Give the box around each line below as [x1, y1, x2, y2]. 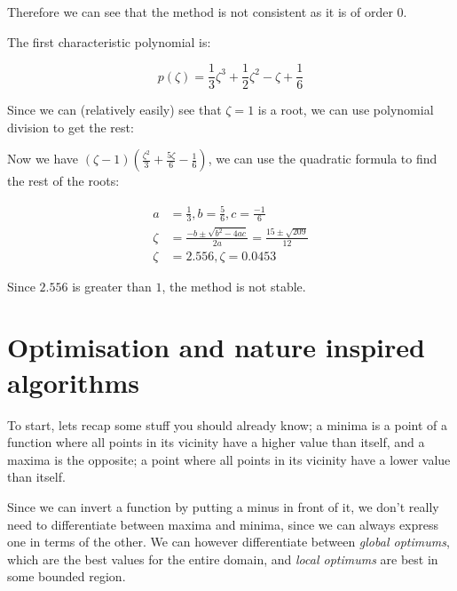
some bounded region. [7, 567, 126, 586]
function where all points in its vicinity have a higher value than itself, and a [7, 433, 425, 451]
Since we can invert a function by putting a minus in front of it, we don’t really [7, 497, 439, 515]
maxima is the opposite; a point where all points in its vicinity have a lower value [7, 450, 451, 468]
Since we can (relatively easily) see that [7, 100, 222, 119]
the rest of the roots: [7, 172, 120, 190]
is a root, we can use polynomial [257, 100, 434, 119]
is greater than [72, 276, 152, 295]
